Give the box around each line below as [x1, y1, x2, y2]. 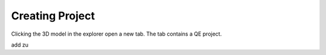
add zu [11, 41, 28, 48]
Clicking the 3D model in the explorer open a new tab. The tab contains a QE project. [11, 30, 222, 37]
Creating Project [11, 9, 95, 22]
